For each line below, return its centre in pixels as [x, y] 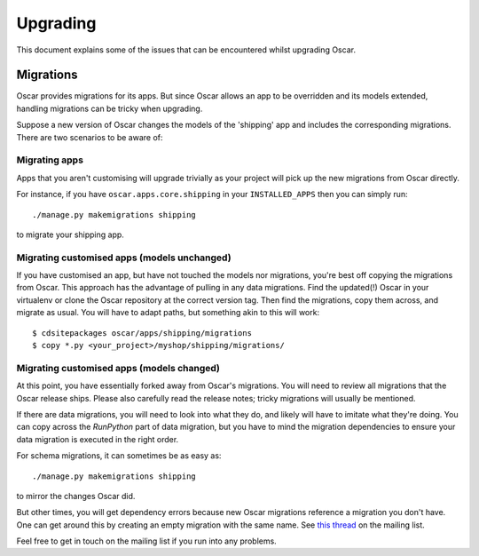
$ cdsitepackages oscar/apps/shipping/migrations [142, 333]
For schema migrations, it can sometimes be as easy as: [119, 456]
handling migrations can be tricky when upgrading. [110, 108]
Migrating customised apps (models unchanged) [124, 258]
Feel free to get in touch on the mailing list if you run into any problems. [146, 541]
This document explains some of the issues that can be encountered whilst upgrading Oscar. [186, 50]
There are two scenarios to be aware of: [90, 137]
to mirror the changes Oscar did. [76, 496]
